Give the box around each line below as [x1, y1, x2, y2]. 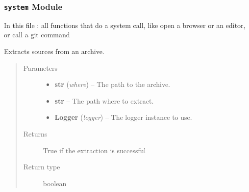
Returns [23, 128, 48, 138]
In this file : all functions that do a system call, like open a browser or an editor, [4, 20, 246, 30]
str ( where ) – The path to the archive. [54, 79, 171, 89]
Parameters [23, 62, 57, 73]
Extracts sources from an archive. [4, 46, 104, 56]
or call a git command [4, 29, 70, 40]
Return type [23, 162, 60, 172]
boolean [43, 178, 67, 188]
